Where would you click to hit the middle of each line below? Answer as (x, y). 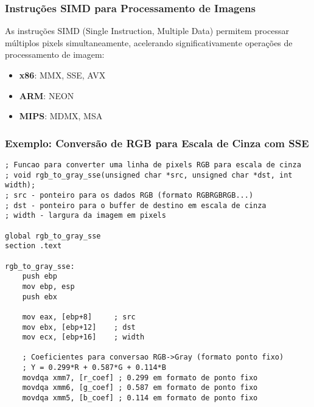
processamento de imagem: (55, 54)
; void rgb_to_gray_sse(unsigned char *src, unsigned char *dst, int (149, 175)
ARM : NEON (47, 95)
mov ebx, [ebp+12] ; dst (79, 327)
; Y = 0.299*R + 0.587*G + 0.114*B (94, 368)
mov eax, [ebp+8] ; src (79, 317)
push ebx (40, 297)
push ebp (40, 277)
